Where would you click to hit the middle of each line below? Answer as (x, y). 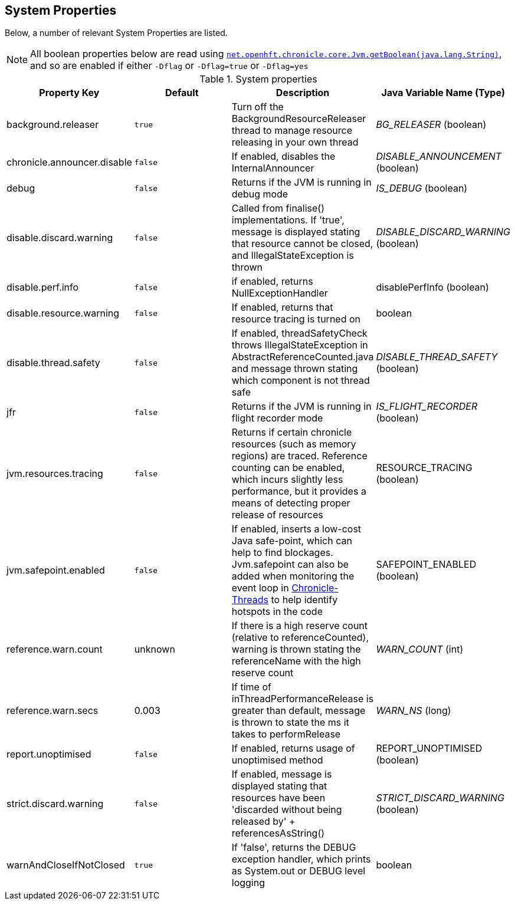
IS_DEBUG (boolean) (422, 188)
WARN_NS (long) (414, 711)
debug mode (260, 194)
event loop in (260, 588)
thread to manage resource (292, 131)
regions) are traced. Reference (299, 456)
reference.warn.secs (53, 711)
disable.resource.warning (63, 313)
